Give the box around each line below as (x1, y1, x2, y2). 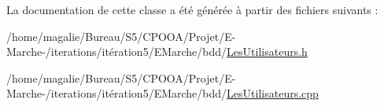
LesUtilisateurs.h (227, 43, 308, 60)
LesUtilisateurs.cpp (227, 85, 319, 101)
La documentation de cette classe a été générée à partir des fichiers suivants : (6, 2, 378, 17)
